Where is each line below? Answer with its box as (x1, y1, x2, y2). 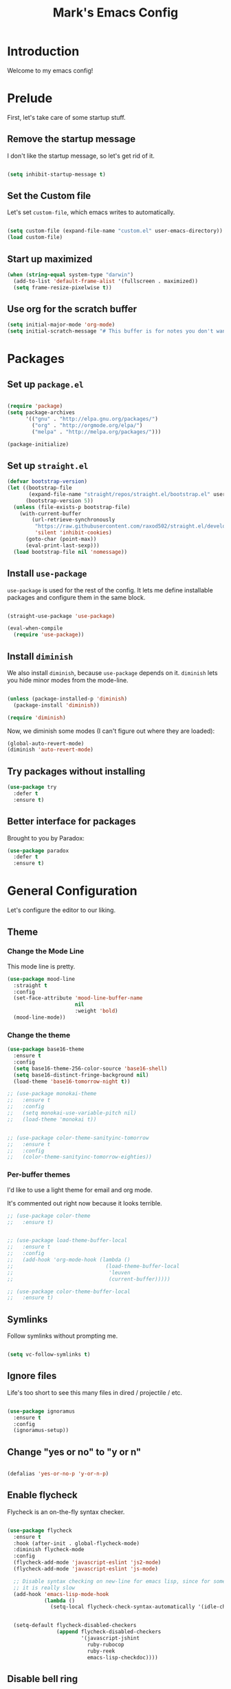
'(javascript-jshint (80, 1635, 140, 1642)
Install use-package (7, 568, 87, 579)
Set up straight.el (7, 459, 89, 471)
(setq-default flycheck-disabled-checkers (13, 1622, 137, 1629)
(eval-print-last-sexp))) (25, 542, 100, 549)
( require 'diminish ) (7, 714, 67, 721)
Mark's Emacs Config (52, 5, 179, 21)
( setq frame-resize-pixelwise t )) (13, 284, 112, 291)
